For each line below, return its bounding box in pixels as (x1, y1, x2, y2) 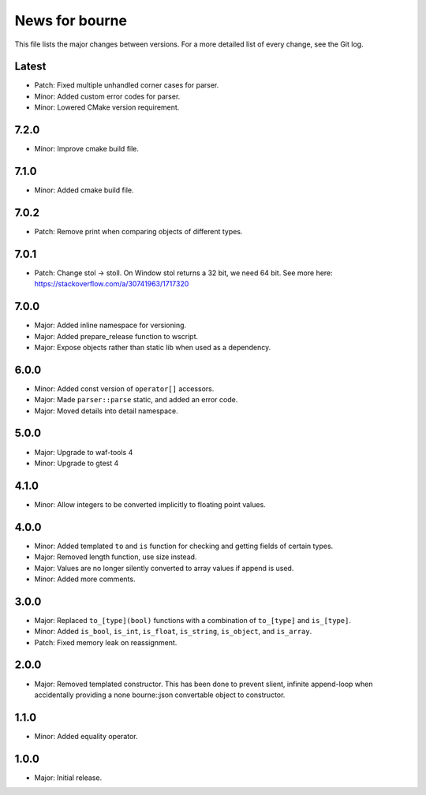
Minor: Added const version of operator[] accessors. (34, 383, 215, 394)
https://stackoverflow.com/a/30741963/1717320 (34, 279, 189, 289)
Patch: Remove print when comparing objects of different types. (34, 226, 243, 236)
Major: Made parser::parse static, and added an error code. (34, 395, 238, 405)
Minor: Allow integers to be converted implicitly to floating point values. (34, 499, 266, 509)
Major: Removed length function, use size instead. (34, 552, 197, 562)
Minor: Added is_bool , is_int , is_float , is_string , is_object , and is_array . (34, 627, 312, 636)
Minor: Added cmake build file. (34, 185, 134, 195)
